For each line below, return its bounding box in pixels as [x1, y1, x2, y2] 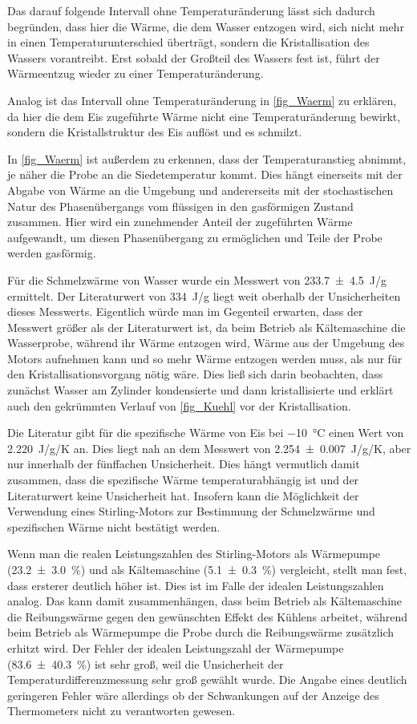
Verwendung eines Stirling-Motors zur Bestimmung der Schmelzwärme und [7, 503, 375, 520]
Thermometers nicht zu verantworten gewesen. [7, 702, 236, 719]
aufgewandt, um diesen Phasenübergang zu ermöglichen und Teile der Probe [7, 229, 383, 245]
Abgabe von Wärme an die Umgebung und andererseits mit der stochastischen [7, 181, 394, 198]
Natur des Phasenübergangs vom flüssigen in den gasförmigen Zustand [7, 197, 354, 214]
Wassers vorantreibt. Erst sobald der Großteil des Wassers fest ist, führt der [7, 49, 380, 66]
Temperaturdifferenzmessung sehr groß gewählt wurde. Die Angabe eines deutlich [7, 671, 407, 688]
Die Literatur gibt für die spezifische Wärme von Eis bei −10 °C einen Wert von [7, 424, 404, 441]
